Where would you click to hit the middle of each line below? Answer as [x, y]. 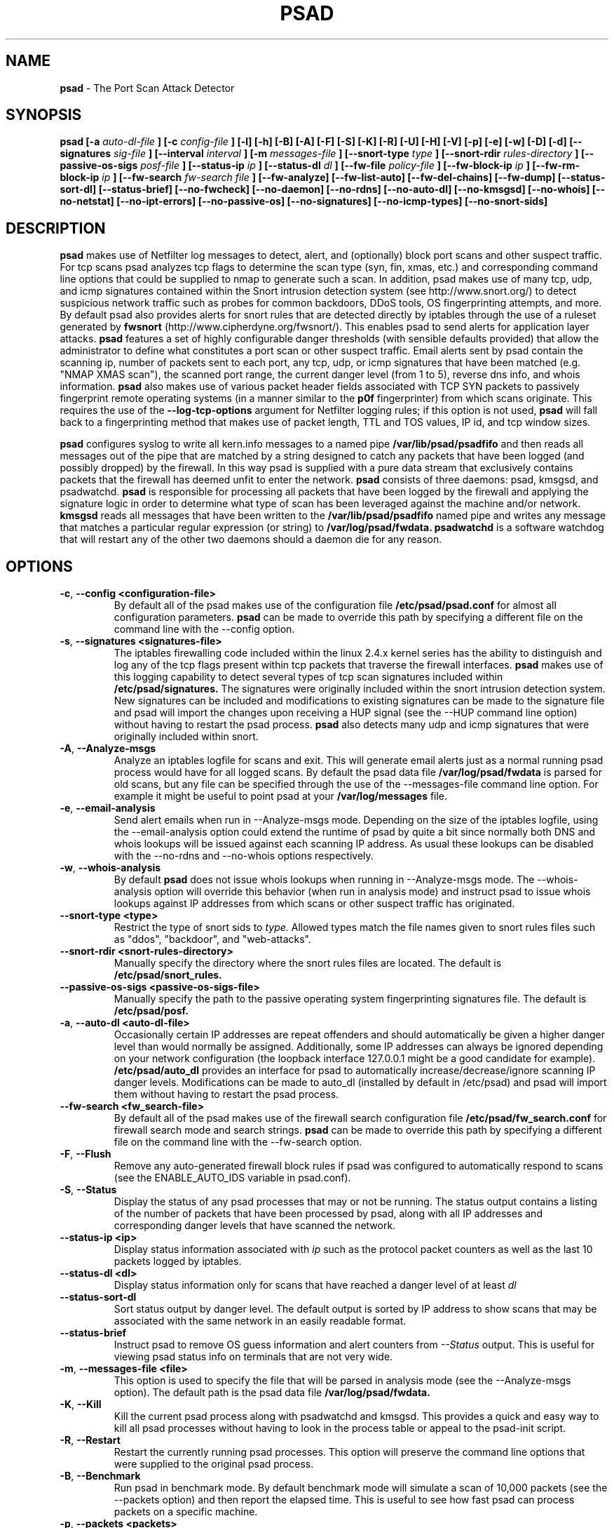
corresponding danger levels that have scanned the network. [255, 1226]
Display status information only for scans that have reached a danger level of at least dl [315, 1285]
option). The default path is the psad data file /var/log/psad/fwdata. [272, 1393]
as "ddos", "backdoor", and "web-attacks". [212, 939]
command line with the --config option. [204, 629]
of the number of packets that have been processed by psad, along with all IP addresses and [328, 1214]
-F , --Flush [86, 1154]
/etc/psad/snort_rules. [168, 975]
